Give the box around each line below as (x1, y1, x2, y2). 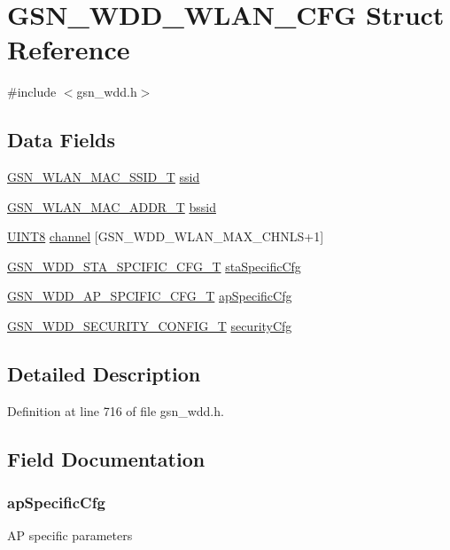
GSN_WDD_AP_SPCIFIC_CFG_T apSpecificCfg (7, 287, 292, 305)
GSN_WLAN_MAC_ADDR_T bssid (7, 197, 216, 216)
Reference (7, 31, 130, 67)
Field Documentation (7, 444, 206, 472)
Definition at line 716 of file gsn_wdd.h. (7, 401, 224, 420)
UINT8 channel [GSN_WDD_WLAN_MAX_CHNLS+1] (7, 227, 324, 246)
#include (7, 82, 57, 101)
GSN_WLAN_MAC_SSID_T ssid (7, 168, 200, 186)
